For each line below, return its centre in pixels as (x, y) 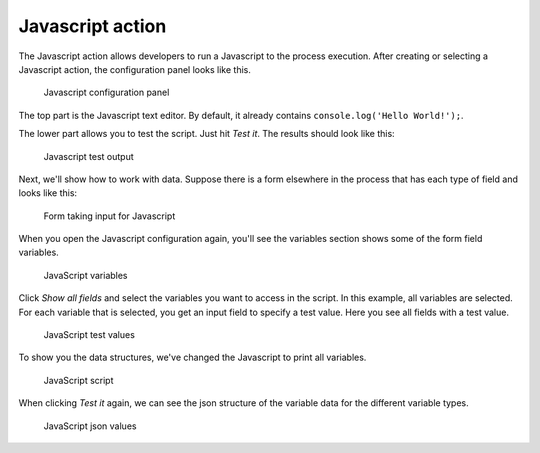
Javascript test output (88, 156)
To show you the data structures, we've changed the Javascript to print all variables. (192, 357)
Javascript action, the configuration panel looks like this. (135, 69)
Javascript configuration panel (106, 92)
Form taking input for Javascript (109, 216)
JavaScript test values (89, 335)
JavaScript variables (86, 275)
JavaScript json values (90, 426)
